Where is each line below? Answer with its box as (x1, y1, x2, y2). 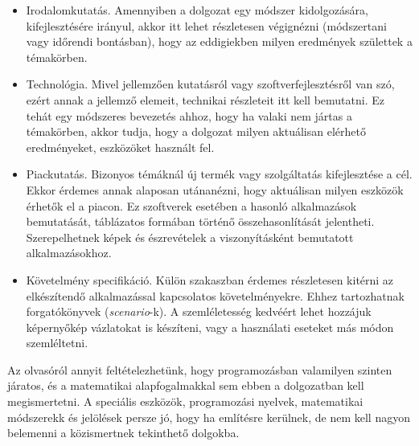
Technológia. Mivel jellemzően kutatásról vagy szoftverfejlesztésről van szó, (26, 76, 395, 92)
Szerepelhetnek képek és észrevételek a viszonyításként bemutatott (26, 228, 354, 245)
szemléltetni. (26, 334, 88, 351)
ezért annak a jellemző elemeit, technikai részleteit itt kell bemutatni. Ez (26, 91, 384, 108)
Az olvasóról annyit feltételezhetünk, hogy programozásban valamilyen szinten (7, 361, 392, 378)
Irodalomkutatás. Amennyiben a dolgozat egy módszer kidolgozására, (26, 2, 368, 18)
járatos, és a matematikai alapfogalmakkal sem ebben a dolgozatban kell (7, 377, 364, 394)
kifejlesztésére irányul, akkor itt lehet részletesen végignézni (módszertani (26, 17, 387, 34)
